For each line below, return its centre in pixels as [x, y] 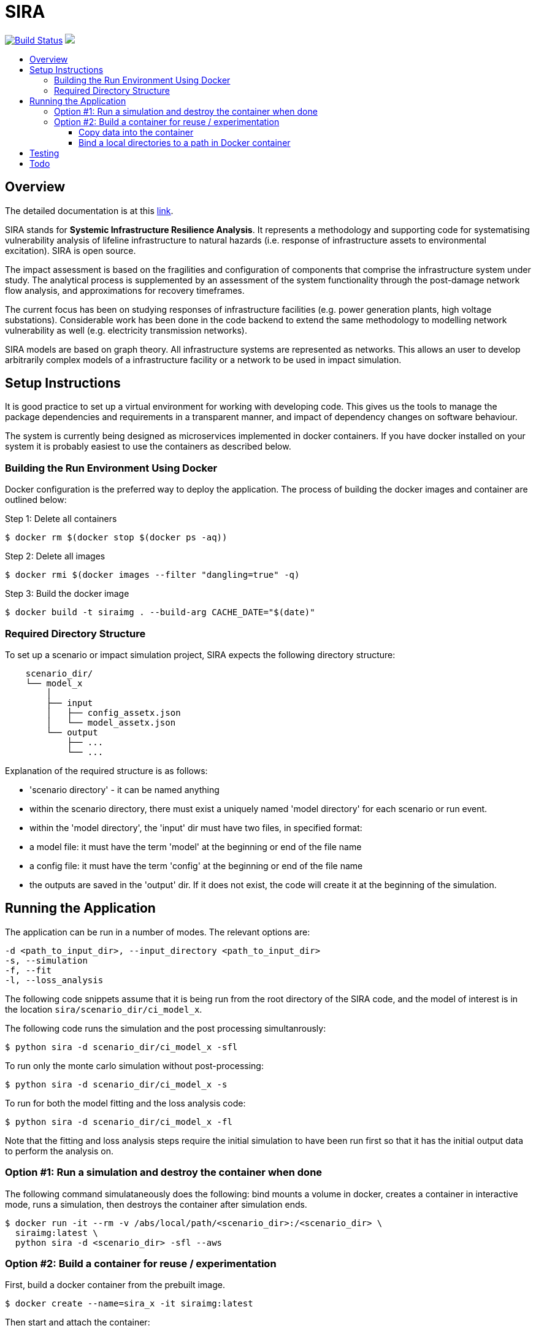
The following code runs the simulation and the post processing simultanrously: [166, 1028]
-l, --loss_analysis [54, 980]
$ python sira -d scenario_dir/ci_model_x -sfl [121, 1047]
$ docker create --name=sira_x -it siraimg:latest [129, 1304]
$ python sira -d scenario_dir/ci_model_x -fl [119, 1122]
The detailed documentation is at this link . [89, 210]
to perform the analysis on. [59, 1151]
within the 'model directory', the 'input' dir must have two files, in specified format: [196, 827]
